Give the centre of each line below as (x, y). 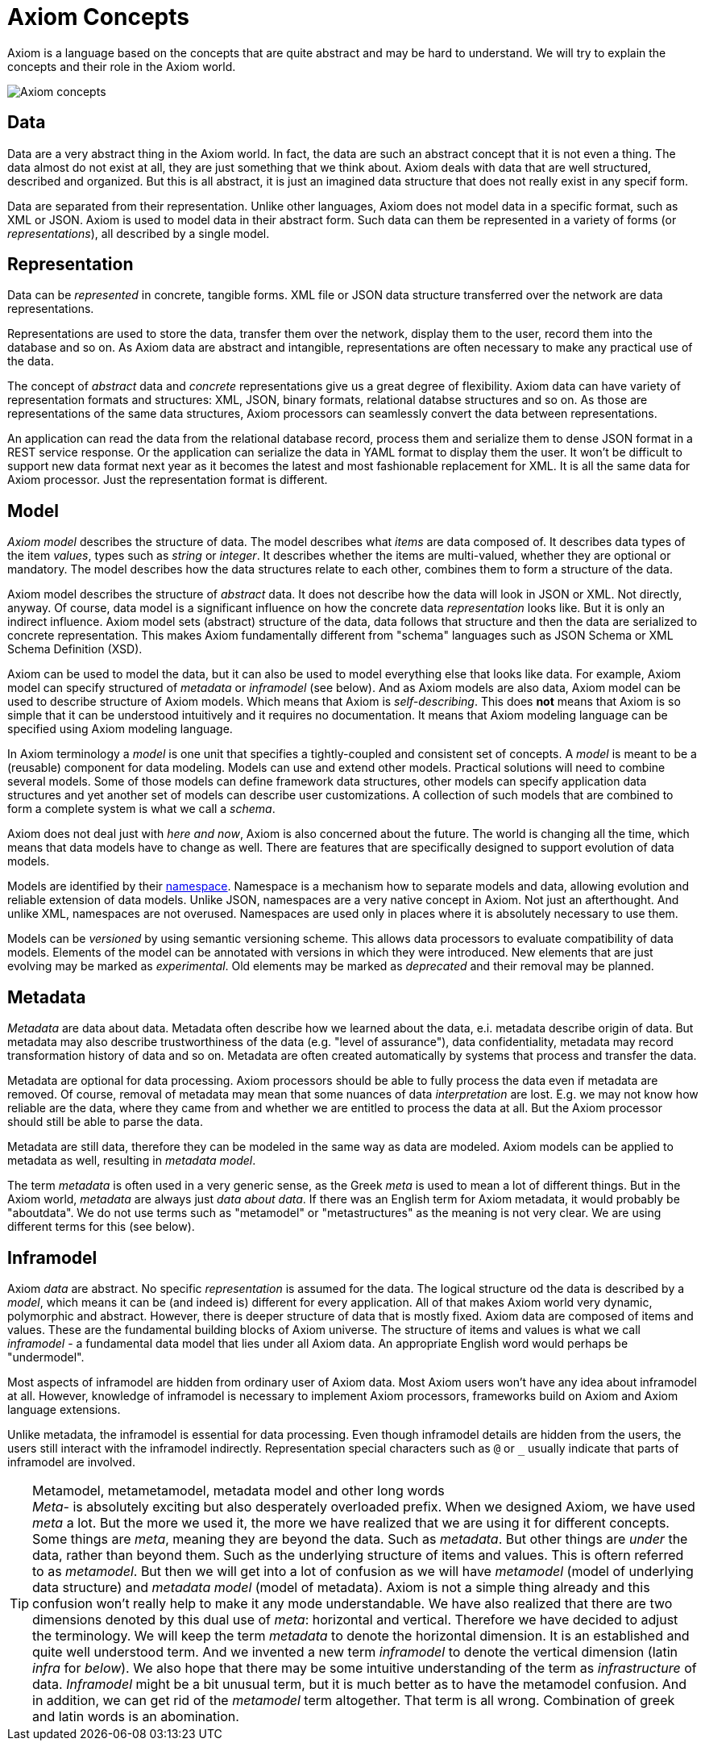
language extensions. (64, 1409)
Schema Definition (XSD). (75, 649)
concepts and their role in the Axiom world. (122, 66)
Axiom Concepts (98, 17)
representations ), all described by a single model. (139, 233)
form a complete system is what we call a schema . (141, 809)
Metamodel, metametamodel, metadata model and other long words (238, 1490)
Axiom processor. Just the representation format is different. (168, 480)
